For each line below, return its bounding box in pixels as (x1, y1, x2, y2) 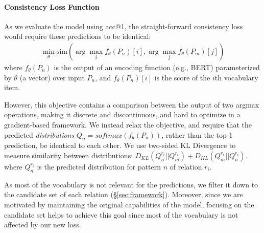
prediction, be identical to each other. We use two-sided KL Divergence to (4, 140, 236, 151)
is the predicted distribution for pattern (37, 161, 161, 172)
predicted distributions (4, 129, 75, 140)
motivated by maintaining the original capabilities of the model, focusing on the (4, 199, 254, 209)
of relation (170, 161, 202, 172)
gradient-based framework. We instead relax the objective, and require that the (4, 119, 252, 130)
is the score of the (154, 72, 210, 82)
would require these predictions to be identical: (4, 31, 151, 41)
